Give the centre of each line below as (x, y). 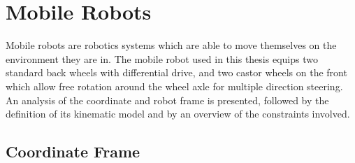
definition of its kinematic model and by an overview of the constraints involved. (178, 114)
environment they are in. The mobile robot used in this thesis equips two (162, 58)
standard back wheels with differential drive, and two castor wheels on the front (176, 72)
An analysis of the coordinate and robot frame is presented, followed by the (167, 100)
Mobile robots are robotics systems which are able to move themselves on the (171, 45)
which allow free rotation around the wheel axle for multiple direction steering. (174, 86)
